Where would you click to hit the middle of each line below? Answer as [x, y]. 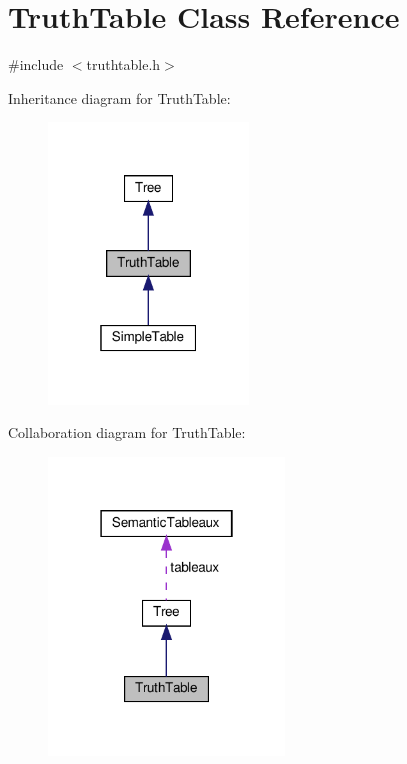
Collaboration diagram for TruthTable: [127, 432]
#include [36, 64]
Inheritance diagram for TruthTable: [119, 97]
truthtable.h [123, 64]
